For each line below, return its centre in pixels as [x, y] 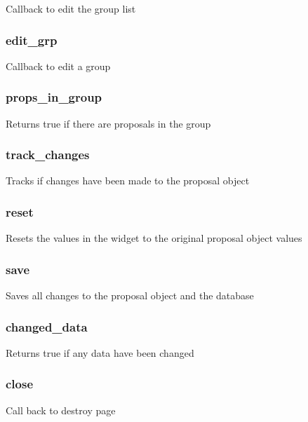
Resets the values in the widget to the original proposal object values [154, 238]
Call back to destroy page [61, 410]
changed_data [47, 326]
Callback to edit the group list [71, 8]
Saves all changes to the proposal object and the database [130, 295]
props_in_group [54, 97]
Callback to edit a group [58, 66]
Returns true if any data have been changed [100, 352]
